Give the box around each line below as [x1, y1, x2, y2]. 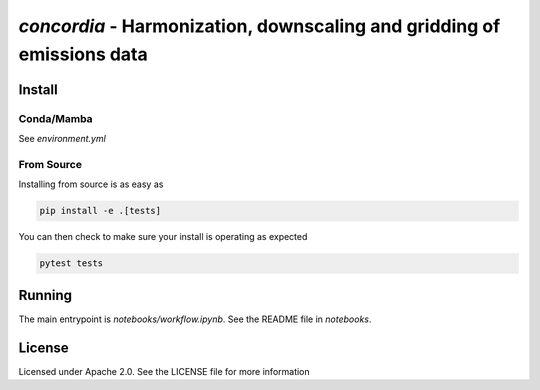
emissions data [18, 43, 149, 65]
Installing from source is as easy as [18, 178, 164, 190]
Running [18, 286, 73, 304]
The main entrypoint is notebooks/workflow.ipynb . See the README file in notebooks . [18, 313, 372, 325]
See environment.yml [18, 133, 107, 145]
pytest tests [39, 258, 104, 269]
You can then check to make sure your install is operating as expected [18, 231, 308, 243]
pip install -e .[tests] [39, 205, 162, 217]
